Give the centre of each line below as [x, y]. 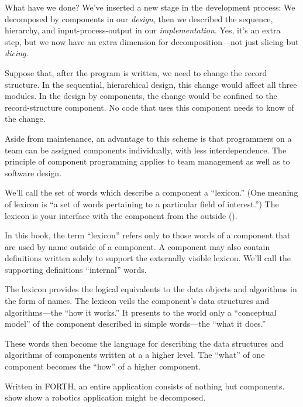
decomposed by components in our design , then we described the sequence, [139, 18]
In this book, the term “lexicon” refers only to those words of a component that [148, 235]
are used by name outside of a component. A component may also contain [137, 246]
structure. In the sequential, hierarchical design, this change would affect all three [151, 84]
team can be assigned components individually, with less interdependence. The [146, 150]
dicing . [17, 53]
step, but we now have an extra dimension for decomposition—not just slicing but [152, 41]
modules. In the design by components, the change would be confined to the [141, 96]
